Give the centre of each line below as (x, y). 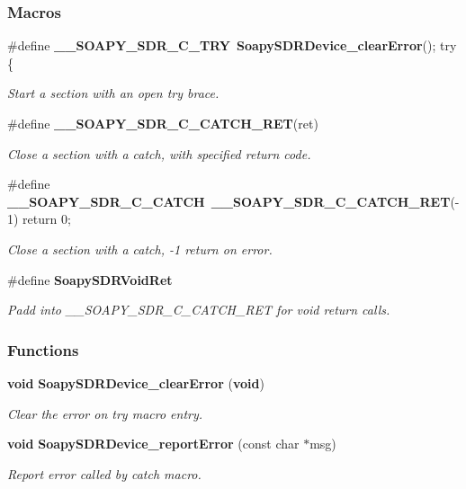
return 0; (47, 219)
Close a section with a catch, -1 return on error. (140, 249)
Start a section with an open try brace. (113, 93)
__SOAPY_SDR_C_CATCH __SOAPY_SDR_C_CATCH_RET (229, 201)
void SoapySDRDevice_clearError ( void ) (136, 382)
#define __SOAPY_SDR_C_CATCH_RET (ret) (163, 123)
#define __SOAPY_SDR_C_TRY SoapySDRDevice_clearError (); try (232, 45)
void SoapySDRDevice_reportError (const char (153, 444)
